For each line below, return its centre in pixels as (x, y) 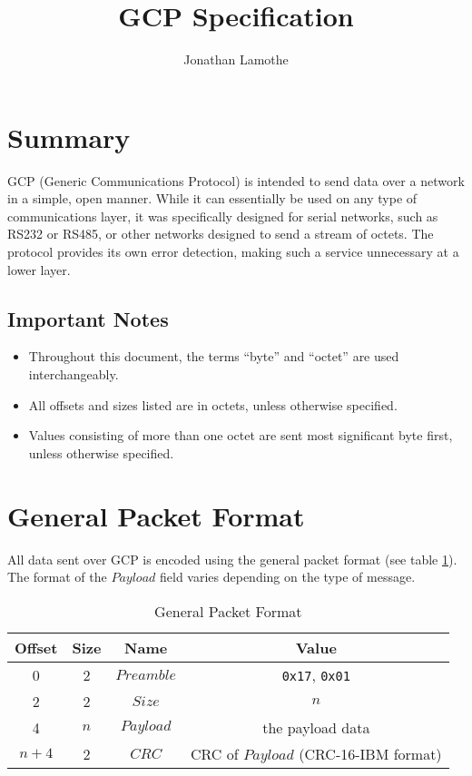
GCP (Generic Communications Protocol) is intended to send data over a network (236, 180)
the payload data (316, 727)
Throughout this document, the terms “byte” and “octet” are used (214, 356)
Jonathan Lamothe (236, 59)
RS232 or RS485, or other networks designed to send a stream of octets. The (221, 234)
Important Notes (88, 318)
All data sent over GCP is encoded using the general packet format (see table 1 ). (232, 559)
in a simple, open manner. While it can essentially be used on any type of (212, 198)
